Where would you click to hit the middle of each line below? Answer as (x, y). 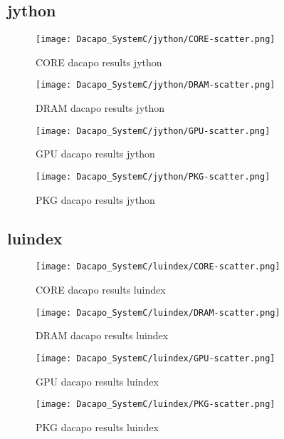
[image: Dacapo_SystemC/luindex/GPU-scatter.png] (156, 358)
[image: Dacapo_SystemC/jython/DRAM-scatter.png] (156, 85)
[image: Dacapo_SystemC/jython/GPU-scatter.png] (153, 131)
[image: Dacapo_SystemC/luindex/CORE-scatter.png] (158, 267)
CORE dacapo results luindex (101, 290)
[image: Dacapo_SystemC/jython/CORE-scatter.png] (156, 40)
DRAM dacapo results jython (100, 108)
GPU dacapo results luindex (97, 381)
